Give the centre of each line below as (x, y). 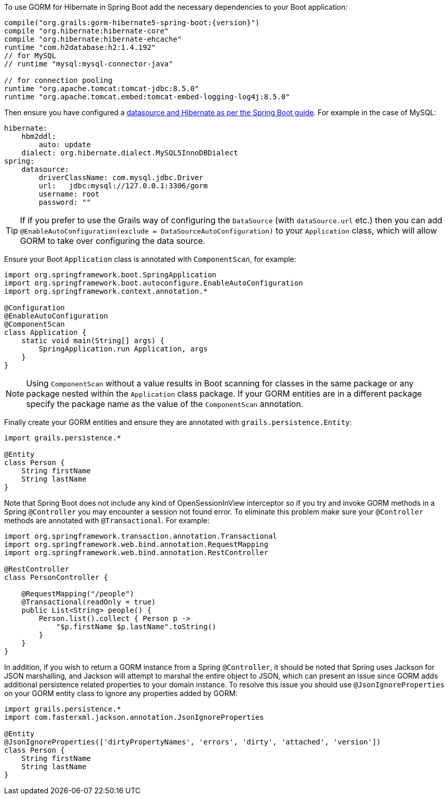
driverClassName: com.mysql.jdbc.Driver (121, 177)
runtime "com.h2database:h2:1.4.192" (80, 47)
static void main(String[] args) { (93, 341)
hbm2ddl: (39, 136)
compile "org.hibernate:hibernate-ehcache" (93, 39)
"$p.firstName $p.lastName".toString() (136, 627)
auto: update (65, 145)
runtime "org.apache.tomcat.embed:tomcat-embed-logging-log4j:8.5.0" (147, 97)
